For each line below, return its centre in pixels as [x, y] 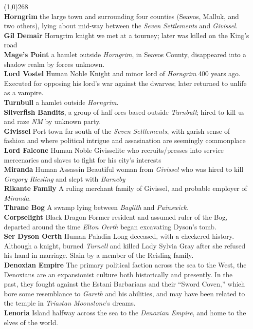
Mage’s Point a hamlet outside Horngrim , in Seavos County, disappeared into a [125, 54]
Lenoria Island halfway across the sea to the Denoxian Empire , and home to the [125, 312]
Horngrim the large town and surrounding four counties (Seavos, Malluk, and [122, 16]
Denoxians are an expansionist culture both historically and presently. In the [118, 274]
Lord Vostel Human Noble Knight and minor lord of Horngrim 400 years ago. [122, 73]
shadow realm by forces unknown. [54, 64]
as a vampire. [24, 93]
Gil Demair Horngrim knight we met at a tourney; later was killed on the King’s [126, 35]
